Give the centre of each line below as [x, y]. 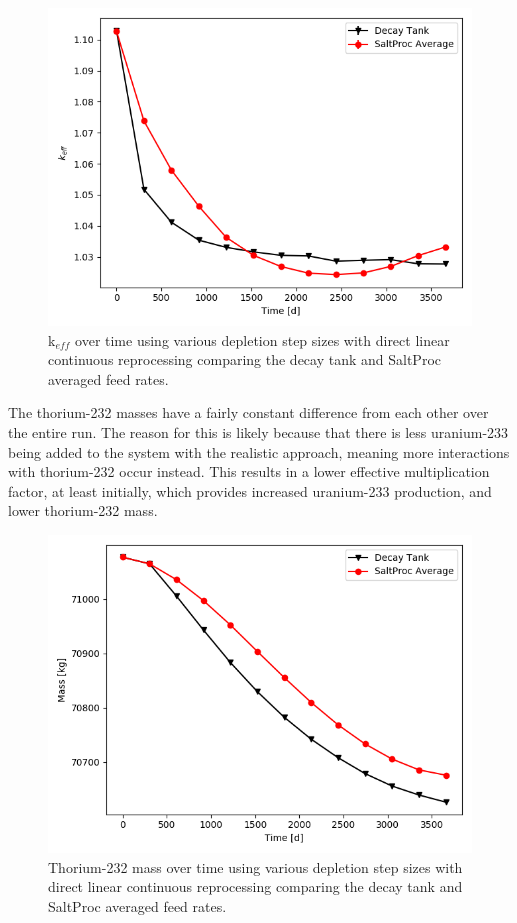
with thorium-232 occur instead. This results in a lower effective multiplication [249, 471]
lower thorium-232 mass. [83, 510]
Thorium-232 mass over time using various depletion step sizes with [255, 866]
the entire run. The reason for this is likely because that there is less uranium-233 [258, 431]
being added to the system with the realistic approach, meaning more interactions [259, 451]
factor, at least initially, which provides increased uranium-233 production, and [250, 490]
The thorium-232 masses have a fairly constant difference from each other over [248, 412]
